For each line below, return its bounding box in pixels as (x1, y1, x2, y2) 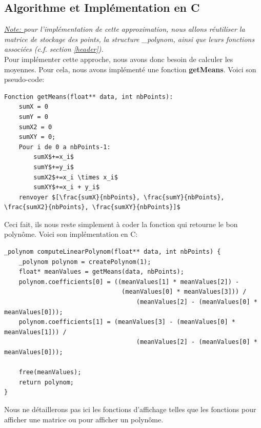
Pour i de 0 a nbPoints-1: (18, 143, 111, 151)
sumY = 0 (18, 113, 48, 120)
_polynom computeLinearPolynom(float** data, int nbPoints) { (4, 248, 221, 256)
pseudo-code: (4, 74, 45, 85)
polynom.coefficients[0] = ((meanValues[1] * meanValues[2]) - (18, 278, 239, 286)
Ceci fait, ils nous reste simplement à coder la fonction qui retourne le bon (4, 218, 238, 229)
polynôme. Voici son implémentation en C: (4, 229, 138, 239)
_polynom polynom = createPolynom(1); (18, 258, 151, 266)
